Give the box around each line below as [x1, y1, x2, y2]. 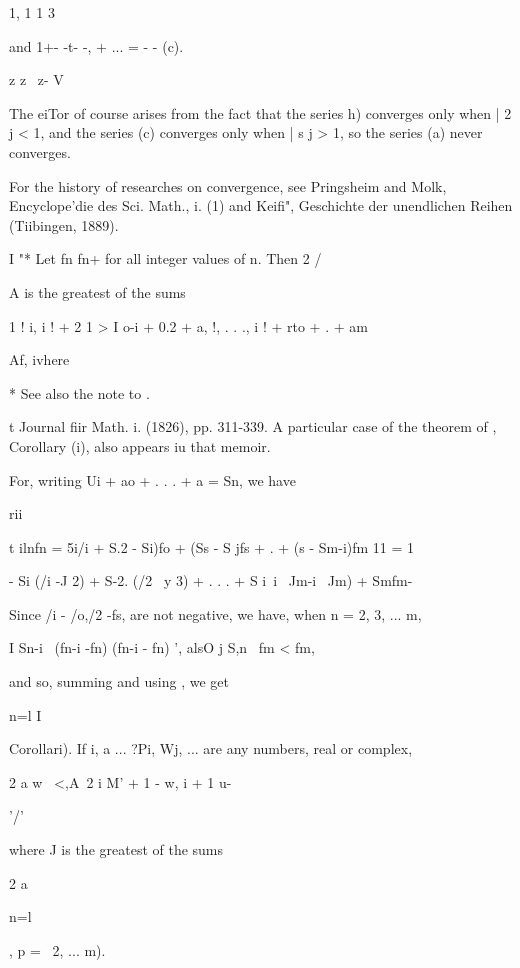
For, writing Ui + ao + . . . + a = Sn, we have [9, 469, 296, 490]
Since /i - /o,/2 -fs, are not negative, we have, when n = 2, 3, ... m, [9, 603, 422, 624]
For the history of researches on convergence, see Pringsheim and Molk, [9, 175, 447, 196]
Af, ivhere [9, 349, 70, 370]
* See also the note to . [9, 382, 150, 403]
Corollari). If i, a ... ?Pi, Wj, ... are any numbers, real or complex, [9, 738, 413, 759]
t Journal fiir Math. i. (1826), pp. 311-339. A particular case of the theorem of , [9, 416, 497, 437]
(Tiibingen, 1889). [9, 214, 119, 235]
